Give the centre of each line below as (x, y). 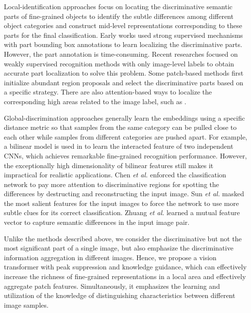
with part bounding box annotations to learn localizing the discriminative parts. (123, 44)
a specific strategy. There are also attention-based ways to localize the (108, 92)
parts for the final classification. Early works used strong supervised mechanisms (124, 35)
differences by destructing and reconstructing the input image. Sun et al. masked (124, 194)
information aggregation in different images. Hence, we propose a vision (110, 257)
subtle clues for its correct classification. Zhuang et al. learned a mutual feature (122, 212)
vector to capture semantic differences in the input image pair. (97, 222)
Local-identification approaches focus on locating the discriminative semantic (118, 6)
